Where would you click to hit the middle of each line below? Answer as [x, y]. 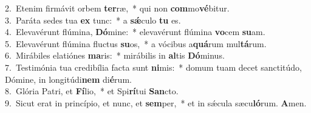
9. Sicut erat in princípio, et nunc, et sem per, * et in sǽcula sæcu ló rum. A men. [156, 102]
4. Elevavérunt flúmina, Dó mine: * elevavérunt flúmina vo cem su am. [135, 32]
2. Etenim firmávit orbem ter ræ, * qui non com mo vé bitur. [117, 8]
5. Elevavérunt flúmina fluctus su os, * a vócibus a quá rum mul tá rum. [136, 43]
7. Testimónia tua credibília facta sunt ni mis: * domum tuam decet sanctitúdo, [154, 67]
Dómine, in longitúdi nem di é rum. [68, 79]
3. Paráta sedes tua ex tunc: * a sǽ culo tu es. [93, 20]
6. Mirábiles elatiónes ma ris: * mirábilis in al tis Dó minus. [115, 55]
